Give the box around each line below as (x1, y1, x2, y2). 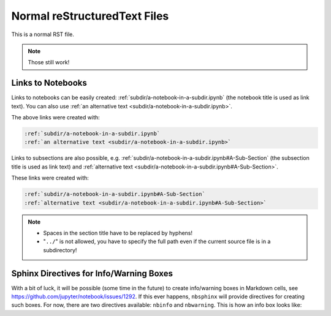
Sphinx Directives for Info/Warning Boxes (11, 268, 173, 279)
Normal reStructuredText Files (11, 9, 169, 23)
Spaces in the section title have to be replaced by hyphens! (43, 229, 193, 236)
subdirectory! (43, 246, 77, 254)
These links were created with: (11, 175, 89, 182)
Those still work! (28, 59, 70, 66)
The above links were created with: (11, 114, 101, 121)
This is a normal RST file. (11, 31, 75, 38)
